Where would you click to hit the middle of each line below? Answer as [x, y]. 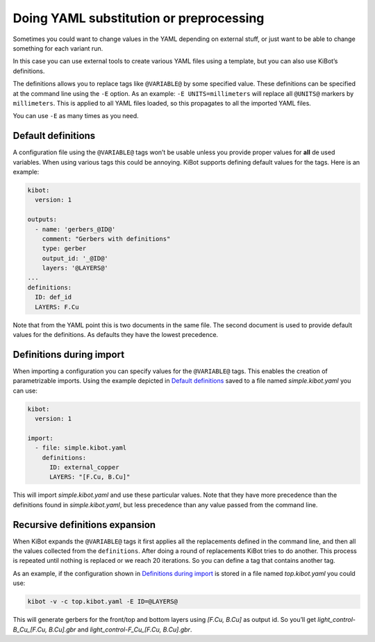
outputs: [42, 220]
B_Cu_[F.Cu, [30, 629]
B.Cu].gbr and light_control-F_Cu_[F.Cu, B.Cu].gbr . [120, 629]
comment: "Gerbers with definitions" [106, 239]
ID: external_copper [84, 468]
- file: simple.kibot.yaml [81, 448]
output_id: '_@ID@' [75, 258]
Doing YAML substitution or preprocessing [139, 18]
